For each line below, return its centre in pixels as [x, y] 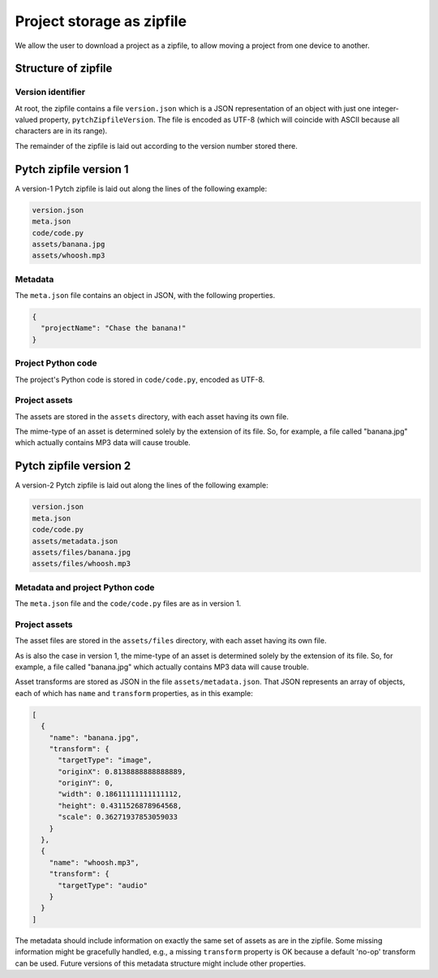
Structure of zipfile [64, 69]
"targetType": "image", [105, 760]
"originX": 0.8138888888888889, [122, 771]
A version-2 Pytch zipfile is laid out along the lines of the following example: [142, 485]
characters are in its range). [61, 131]
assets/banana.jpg [69, 244]
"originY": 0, [86, 783]
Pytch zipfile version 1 [72, 169]
